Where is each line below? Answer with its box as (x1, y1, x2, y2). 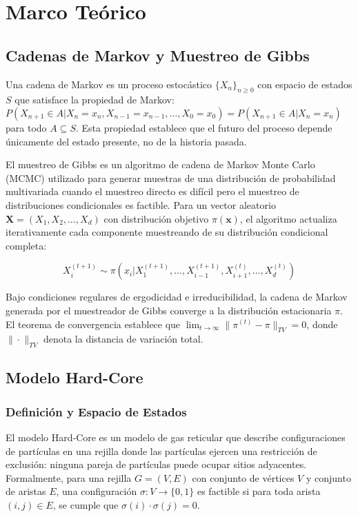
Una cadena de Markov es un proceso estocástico (6, 77, 212, 91)
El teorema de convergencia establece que (6, 316, 181, 331)
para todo (6, 120, 47, 134)
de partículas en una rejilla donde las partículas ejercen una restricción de (6, 443, 317, 458)
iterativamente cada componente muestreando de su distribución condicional (6, 225, 328, 239)
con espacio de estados (257, 77, 352, 91)
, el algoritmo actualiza (239, 211, 337, 225)
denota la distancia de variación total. (43, 332, 203, 346)
